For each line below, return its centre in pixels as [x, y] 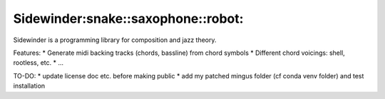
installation [29, 86]
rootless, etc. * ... [38, 63]
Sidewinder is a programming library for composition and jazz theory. [115, 40]
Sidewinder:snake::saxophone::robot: [128, 19]
